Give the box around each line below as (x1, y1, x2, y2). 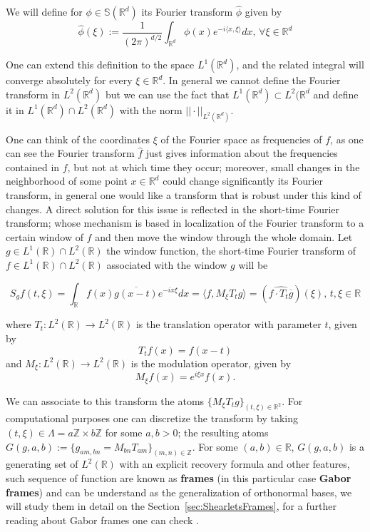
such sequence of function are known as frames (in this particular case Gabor (6, 471, 351, 486)
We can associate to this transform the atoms (6, 393, 205, 408)
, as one (330, 131, 364, 146)
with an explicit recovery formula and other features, (119, 456, 350, 471)
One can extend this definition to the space (6, 57, 195, 72)
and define (313, 86, 359, 101)
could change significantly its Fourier (163, 173, 324, 188)
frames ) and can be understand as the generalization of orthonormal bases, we (6, 484, 352, 499)
